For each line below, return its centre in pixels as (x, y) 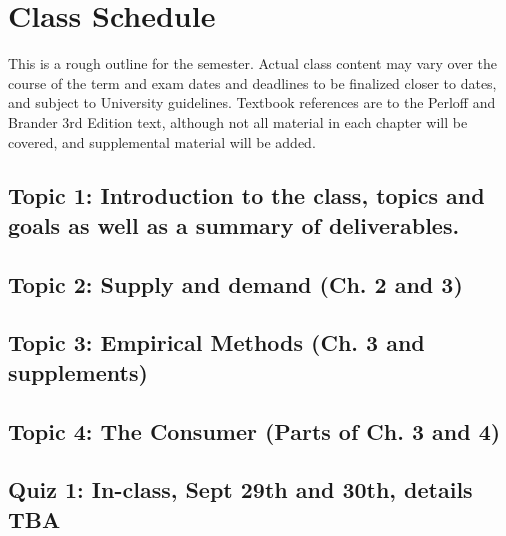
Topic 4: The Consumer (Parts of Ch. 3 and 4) (254, 430)
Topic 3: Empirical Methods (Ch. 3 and (216, 342)
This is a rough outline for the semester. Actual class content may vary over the (253, 63)
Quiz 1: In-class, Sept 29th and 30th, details (240, 489)
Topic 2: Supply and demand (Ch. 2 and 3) (235, 283)
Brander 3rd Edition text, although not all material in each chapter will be (238, 121)
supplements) (78, 371)
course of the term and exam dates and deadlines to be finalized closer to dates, (252, 82)
